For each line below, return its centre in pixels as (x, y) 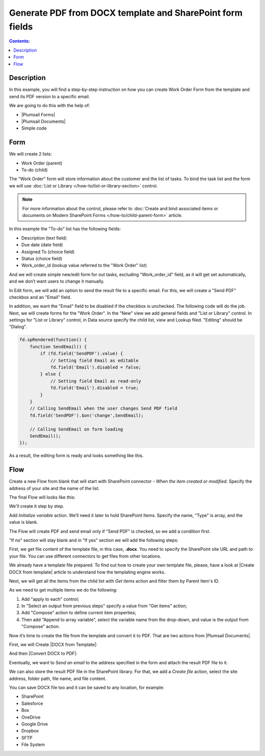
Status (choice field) (42, 258)
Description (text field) (44, 238)
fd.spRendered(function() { (53, 340)
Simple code (34, 128)
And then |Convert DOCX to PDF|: (43, 653)
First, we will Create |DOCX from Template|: (53, 645)
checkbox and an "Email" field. (40, 297)
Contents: (20, 41)
